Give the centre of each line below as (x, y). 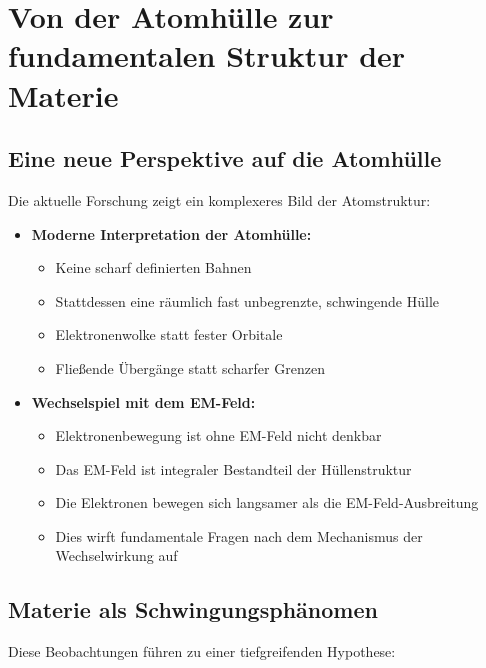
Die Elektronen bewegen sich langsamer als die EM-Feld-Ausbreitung (267, 502)
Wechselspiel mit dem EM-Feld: (143, 401)
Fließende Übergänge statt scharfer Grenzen (190, 367)
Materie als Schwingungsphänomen (193, 609)
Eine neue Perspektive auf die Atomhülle (225, 158)
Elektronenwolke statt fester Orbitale (169, 334)
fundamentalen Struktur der (207, 55)
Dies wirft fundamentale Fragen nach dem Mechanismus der (239, 535)
